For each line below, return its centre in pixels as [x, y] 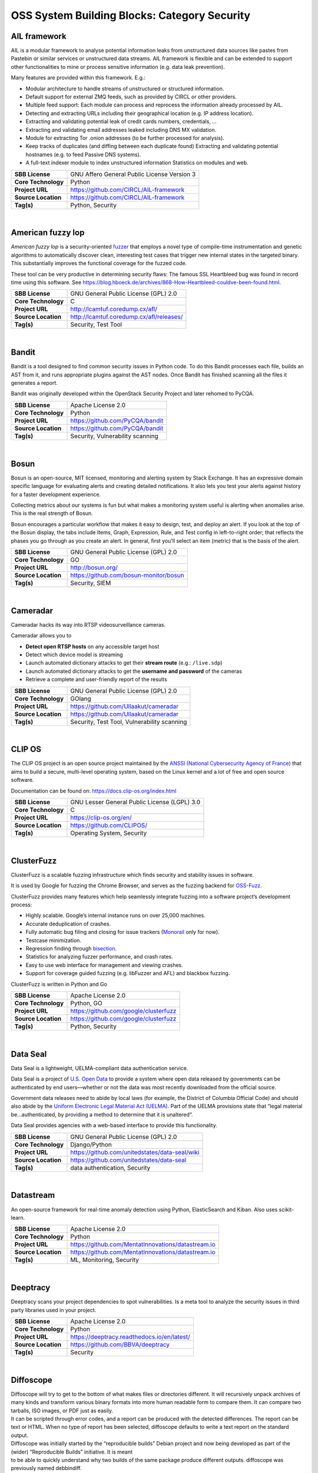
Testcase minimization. [54, 940]
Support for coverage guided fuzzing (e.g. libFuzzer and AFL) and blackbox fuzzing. [128, 973]
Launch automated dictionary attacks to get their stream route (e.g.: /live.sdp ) [124, 663]
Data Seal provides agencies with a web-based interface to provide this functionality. [114, 1125]
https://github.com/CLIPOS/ [109, 825]
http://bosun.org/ [94, 567]
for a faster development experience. [56, 494]
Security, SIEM [91, 583]
